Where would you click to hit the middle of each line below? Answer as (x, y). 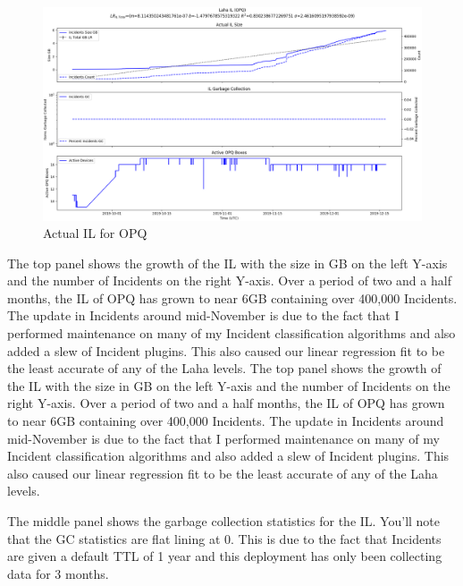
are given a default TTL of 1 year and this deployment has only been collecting (225, 556)
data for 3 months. (58, 573)
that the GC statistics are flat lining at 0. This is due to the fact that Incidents (224, 538)
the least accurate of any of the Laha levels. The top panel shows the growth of (224, 368)
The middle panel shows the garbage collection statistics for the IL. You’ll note (224, 521)
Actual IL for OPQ (95, 233)
